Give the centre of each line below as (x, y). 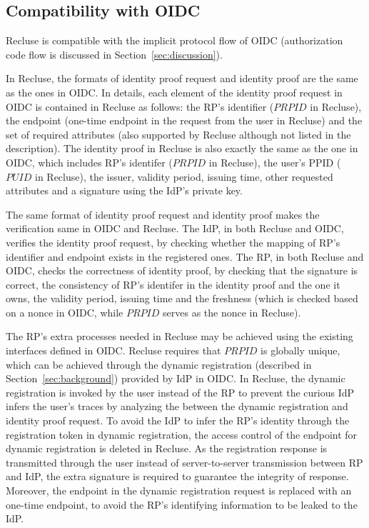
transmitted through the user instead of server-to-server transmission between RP (184, 462)
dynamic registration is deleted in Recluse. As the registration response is (167, 448)
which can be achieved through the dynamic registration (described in (159, 364)
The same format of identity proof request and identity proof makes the (163, 214)
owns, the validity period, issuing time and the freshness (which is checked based (182, 298)
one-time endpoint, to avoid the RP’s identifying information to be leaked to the (182, 504)
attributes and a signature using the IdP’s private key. (124, 190)
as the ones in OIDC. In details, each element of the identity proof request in (174, 92)
